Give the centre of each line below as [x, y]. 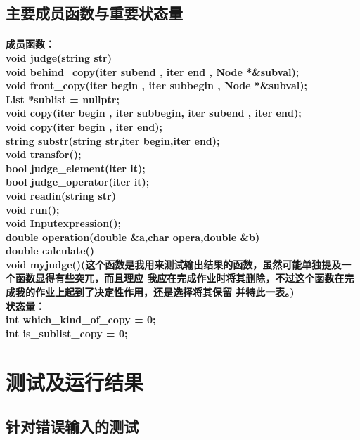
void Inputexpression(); [64, 223]
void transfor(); [44, 154]
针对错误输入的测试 [72, 426]
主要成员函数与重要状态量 [94, 13]
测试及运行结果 [75, 381]
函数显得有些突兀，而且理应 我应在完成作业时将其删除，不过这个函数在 [180, 278]
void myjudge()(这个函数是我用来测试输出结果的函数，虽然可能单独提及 [174, 264]
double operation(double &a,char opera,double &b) [133, 237]
